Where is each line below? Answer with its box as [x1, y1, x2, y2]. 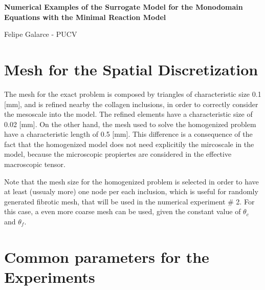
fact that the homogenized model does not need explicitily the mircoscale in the [4, 138, 254, 149]
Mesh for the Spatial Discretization [4, 58, 258, 79]
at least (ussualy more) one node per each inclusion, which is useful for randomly [4, 186, 258, 197]
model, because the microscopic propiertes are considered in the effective [4, 149, 232, 159]
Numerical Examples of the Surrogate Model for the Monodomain [4, 2, 243, 12]
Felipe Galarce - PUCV [4, 29, 77, 39]
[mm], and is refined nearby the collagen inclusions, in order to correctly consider [4, 98, 258, 109]
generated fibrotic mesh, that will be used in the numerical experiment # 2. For [4, 196, 255, 206]
